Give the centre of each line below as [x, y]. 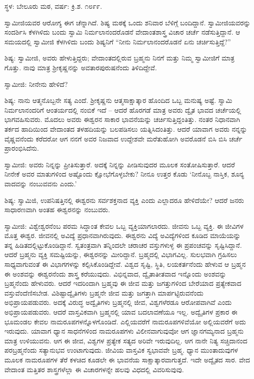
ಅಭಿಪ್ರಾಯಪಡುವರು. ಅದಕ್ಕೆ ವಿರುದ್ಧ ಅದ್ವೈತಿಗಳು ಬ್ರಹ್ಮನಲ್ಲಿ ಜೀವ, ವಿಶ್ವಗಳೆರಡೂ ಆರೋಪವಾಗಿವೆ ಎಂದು [118, 302]
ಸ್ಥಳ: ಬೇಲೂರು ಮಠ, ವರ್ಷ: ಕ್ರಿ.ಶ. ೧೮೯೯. [53, 6]
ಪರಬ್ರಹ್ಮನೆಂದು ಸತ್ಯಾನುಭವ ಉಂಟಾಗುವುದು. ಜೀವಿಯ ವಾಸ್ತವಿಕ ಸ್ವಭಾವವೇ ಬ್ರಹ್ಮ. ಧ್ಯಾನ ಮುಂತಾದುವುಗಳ [121, 350]
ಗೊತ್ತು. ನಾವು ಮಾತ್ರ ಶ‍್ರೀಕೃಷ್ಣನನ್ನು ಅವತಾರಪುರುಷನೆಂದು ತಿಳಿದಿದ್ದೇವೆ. [81, 67]
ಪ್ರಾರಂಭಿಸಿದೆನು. [22, 148]
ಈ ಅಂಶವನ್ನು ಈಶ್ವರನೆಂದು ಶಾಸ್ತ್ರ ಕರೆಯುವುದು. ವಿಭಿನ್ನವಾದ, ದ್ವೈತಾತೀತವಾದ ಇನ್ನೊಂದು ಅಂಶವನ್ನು [116, 273]
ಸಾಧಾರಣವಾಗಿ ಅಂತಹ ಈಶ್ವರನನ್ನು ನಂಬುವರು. [57, 209]
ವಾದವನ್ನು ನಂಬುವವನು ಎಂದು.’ [41, 183]
